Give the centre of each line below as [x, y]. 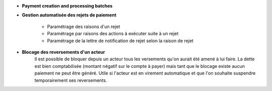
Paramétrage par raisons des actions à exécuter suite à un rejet [113, 34]
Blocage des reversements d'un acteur [63, 52]
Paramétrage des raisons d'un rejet [84, 26]
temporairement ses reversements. [71, 80]
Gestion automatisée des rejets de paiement [69, 15]
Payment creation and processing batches [67, 6]
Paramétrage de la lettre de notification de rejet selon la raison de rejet [120, 41]
